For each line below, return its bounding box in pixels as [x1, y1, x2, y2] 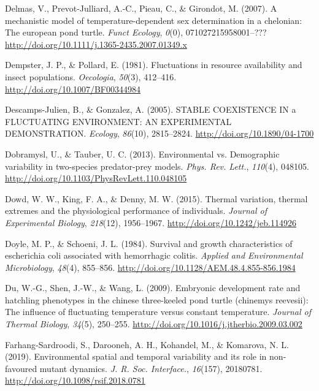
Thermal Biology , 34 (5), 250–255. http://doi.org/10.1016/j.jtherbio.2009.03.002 [5, 317, 302, 330]
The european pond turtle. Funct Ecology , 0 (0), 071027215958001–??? [5, 26, 267, 39]
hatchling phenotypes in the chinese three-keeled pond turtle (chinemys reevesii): [5, 293, 309, 306]
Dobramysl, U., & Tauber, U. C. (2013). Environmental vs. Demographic [5, 147, 280, 160]
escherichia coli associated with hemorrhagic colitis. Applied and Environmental [5, 249, 303, 262]
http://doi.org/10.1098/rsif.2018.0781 [5, 374, 145, 387]
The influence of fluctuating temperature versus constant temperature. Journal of [5, 305, 311, 318]
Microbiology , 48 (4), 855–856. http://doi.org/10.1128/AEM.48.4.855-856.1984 [5, 260, 296, 273]
